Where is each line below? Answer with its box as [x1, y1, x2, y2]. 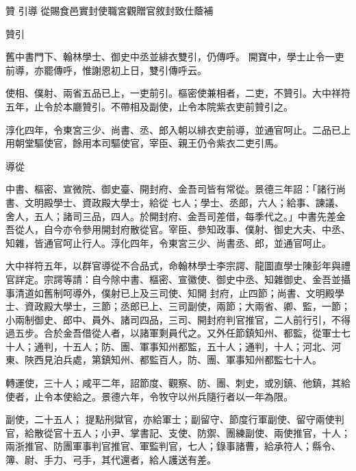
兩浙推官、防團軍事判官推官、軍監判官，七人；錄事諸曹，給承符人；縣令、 [5, 439, 341, 453]
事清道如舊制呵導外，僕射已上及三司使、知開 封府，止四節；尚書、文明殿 [5, 285, 335, 300]
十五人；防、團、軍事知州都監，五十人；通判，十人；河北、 [62, 339, 331, 353]
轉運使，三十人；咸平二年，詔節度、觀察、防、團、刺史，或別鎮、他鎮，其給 [5, 376, 351, 390]
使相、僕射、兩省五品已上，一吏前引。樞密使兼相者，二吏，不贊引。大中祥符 [5, 86, 351, 100]
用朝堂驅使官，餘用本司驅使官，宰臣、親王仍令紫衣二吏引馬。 [5, 136, 283, 150]
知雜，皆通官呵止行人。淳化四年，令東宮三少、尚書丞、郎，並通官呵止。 [5, 235, 331, 250]
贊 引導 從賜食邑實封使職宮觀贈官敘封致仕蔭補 [5, 3, 214, 17]
